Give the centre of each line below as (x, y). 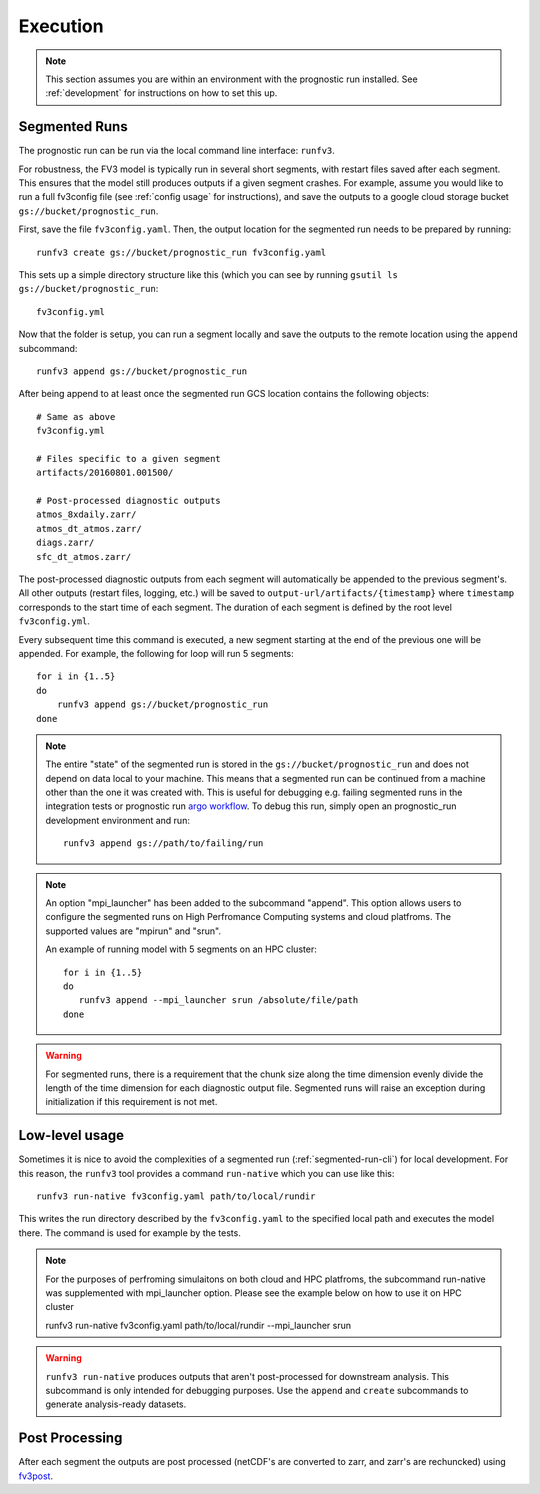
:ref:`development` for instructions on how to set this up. (161, 93)
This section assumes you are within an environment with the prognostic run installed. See (232, 79)
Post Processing (70, 1438)
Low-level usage (71, 1135)
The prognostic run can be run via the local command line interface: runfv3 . (176, 151)
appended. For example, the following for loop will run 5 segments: (156, 653)
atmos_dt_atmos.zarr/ (89, 528)
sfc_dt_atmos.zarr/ (84, 556)
